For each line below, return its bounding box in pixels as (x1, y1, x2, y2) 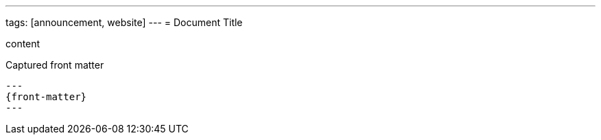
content (5, 38, 40, 49)
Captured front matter (5, 59, 104, 71)
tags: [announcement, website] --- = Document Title (5, 16, 243, 28)
